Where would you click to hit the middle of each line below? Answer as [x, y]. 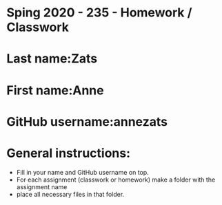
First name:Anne [55, 90]
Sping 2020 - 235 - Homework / [99, 13]
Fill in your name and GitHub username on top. [82, 172]
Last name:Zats [52, 59]
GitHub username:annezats [87, 121]
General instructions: [69, 153]
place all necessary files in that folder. [70, 194]
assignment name [42, 186]
